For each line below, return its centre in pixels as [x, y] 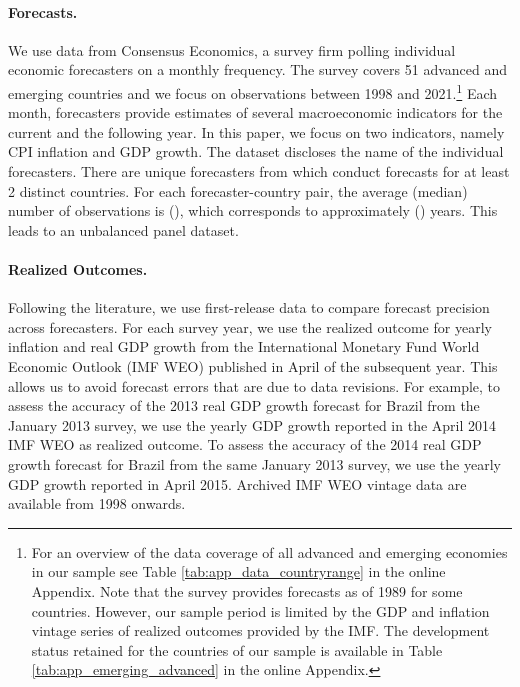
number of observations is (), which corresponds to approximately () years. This [253, 210]
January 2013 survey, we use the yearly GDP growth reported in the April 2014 [252, 424]
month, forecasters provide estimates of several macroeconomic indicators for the [255, 112]
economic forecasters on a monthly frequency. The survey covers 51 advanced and [258, 69]
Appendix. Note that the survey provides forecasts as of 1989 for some [247, 590]
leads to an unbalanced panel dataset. [123, 229]
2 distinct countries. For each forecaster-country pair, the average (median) [238, 190]
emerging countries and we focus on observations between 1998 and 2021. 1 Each [253, 91]
